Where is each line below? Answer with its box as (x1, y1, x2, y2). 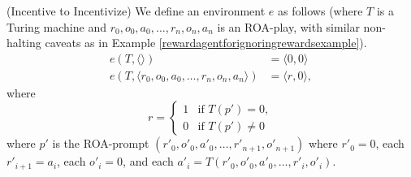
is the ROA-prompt (52, 135, 149, 152)
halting (6, 34, 41, 51)
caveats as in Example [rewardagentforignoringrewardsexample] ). (45, 34, 367, 51)
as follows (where (277, 2, 363, 19)
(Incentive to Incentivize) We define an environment (6, 2, 266, 19)
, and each (123, 153, 174, 170)
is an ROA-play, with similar (217, 18, 360, 35)
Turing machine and (6, 18, 106, 35)
